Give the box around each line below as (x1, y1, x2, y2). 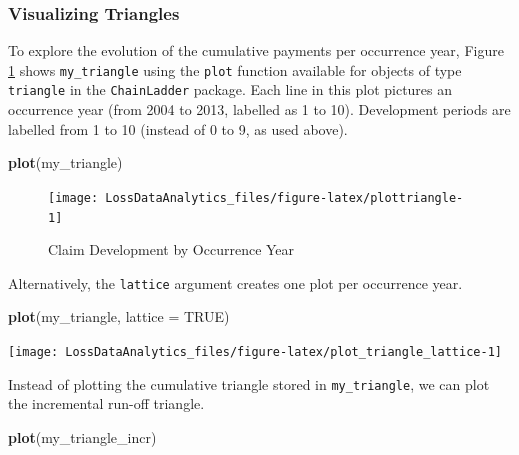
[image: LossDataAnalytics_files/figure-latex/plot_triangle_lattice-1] (8, 345, 502, 360)
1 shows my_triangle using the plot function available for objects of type (8, 59, 462, 80)
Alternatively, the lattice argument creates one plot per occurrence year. (8, 272, 463, 293)
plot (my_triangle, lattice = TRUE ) (8, 306, 230, 327)
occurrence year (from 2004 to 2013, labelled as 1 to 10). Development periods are (8, 99, 511, 120)
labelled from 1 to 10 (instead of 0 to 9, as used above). (8, 118, 348, 139)
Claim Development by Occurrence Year (48, 239, 295, 260)
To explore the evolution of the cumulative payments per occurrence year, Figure (8, 40, 504, 61)
